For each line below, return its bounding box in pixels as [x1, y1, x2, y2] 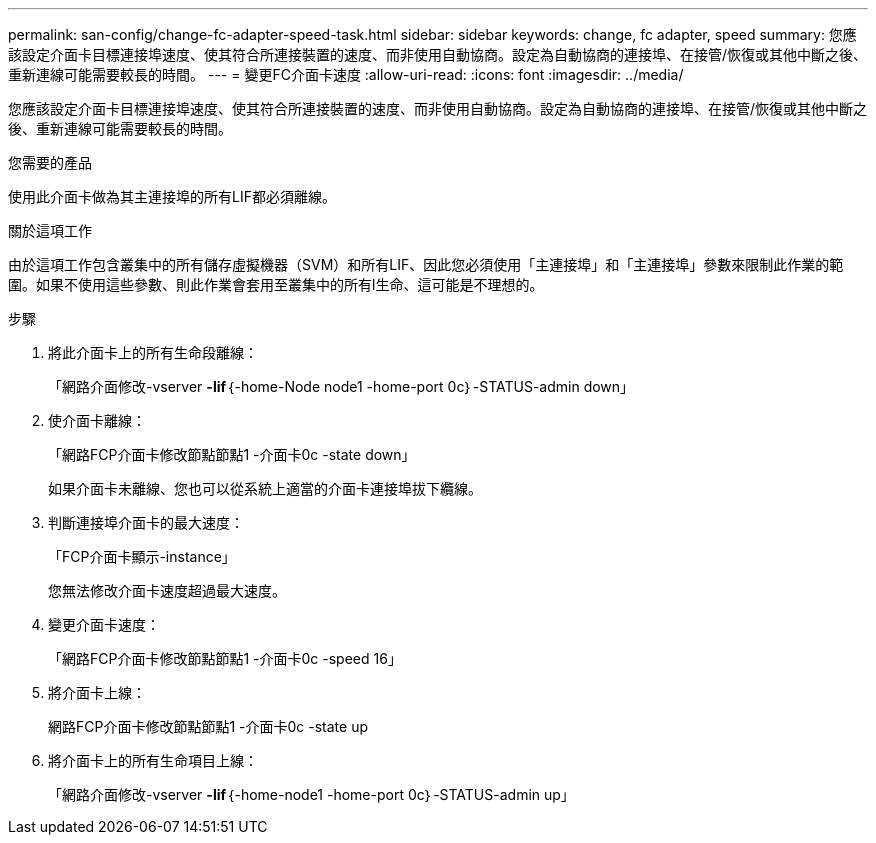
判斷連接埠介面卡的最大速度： [48, 514, 244, 531]
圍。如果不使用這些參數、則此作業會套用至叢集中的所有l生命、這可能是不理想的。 [8, 276, 544, 293]
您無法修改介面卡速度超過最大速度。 [48, 582, 286, 599]
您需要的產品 [8, 154, 92, 171]
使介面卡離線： [48, 412, 146, 429]
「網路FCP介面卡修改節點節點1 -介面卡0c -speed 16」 [48, 650, 402, 667]
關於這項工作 [8, 222, 92, 239]
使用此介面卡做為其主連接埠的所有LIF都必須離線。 [8, 188, 336, 205]
